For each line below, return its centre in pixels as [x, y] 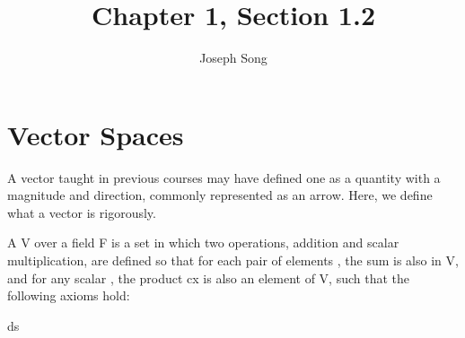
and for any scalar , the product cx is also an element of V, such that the [209, 277]
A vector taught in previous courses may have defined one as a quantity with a [224, 177]
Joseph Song [233, 58]
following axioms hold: [69, 295]
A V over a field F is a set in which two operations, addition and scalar [203, 243]
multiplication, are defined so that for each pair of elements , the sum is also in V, [233, 260]
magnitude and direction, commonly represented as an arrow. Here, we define [220, 195]
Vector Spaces [96, 134]
